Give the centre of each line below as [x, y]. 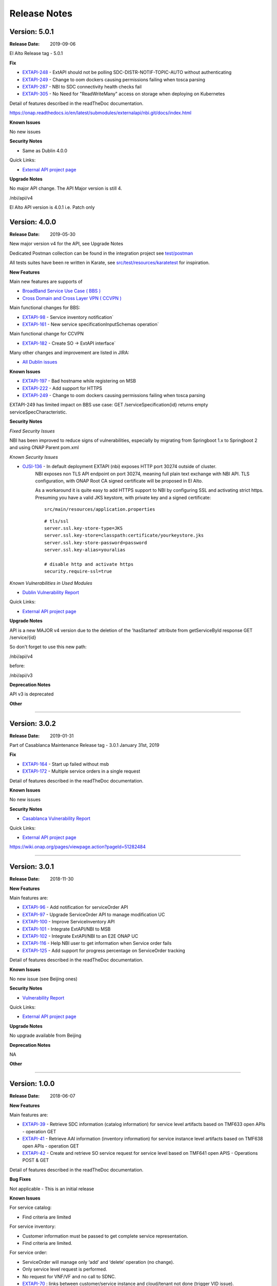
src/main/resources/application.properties [100, 510]
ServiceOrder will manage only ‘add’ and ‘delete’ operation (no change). [98, 1262]
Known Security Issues [34, 457]
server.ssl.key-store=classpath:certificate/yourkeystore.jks [124, 535]
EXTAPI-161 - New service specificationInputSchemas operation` [91, 324]
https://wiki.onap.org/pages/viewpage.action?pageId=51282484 [78, 847]
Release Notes [41, 13]
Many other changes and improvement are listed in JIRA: [69, 353]
